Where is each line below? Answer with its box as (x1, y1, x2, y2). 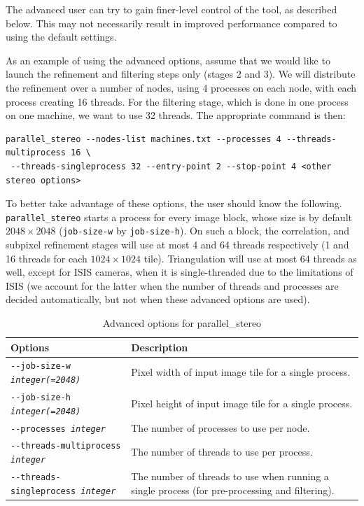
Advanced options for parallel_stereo (102, 316, 262, 330)
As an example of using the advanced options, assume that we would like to (6, 52, 330, 67)
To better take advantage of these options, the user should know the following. (6, 196, 342, 211)
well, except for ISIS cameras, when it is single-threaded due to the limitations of (6, 265, 353, 279)
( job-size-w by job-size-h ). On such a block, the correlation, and (59, 223, 350, 238)
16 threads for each (6, 251, 87, 265)
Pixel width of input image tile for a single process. (131, 365, 351, 379)
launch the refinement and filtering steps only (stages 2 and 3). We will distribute (6, 66, 356, 81)
